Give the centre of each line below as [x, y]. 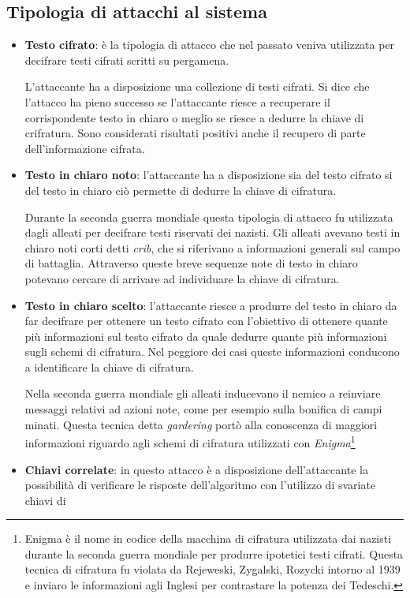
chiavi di [45, 500]
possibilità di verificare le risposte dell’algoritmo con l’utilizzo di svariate [200, 485]
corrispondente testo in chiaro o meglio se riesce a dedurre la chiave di [194, 117]
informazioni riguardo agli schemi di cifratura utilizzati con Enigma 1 [190, 441]
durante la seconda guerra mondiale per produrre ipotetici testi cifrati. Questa [214, 553]
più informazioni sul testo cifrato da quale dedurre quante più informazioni [206, 336]
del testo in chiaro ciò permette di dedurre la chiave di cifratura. [181, 190]
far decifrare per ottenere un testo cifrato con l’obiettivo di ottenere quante [206, 321]
